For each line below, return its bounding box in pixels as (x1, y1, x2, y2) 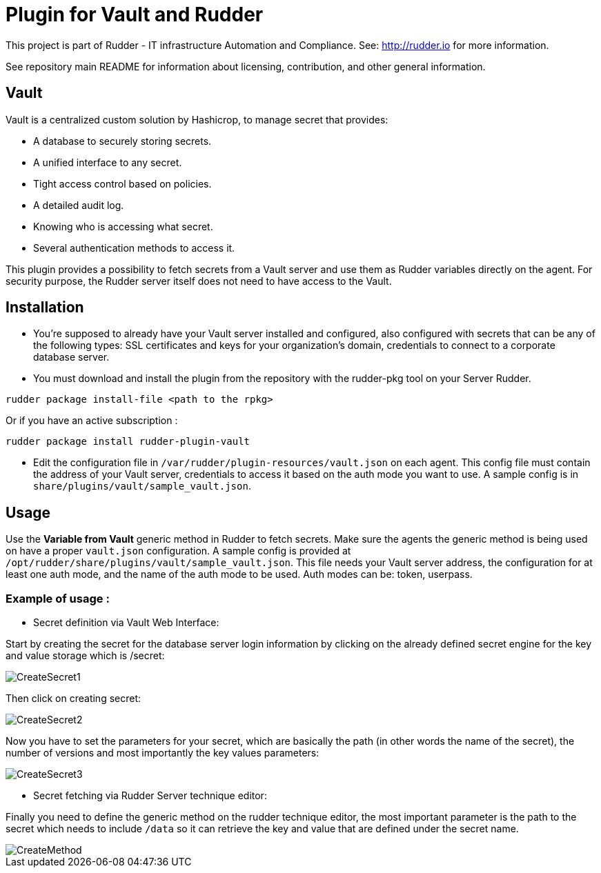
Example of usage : (6, 591, 110, 605)
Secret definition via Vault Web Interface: (33, 616, 219, 629)
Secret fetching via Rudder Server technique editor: (33, 790, 267, 802)
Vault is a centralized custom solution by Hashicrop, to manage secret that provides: (6, 113, 388, 126)
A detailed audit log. (33, 199, 124, 211)
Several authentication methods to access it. (33, 241, 235, 254)
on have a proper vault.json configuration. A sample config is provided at (6, 545, 351, 557)
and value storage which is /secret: (6, 650, 165, 662)
